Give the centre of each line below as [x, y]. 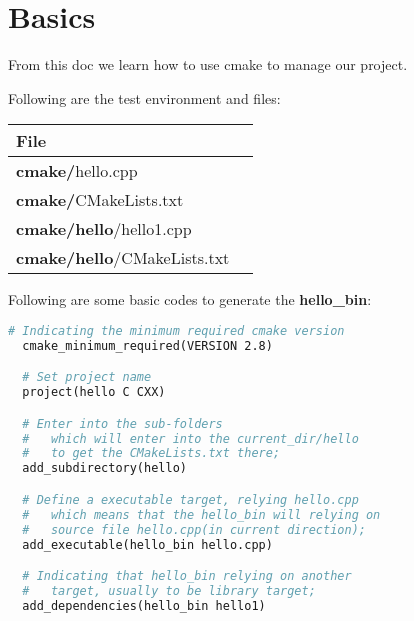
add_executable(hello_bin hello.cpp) [147, 544]
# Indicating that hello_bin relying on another [187, 576]
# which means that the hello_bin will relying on [201, 514]
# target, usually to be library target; [169, 590]
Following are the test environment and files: [144, 97]
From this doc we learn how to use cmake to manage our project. [208, 64]
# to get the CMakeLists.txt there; [151, 453]
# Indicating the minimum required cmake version [176, 330]
